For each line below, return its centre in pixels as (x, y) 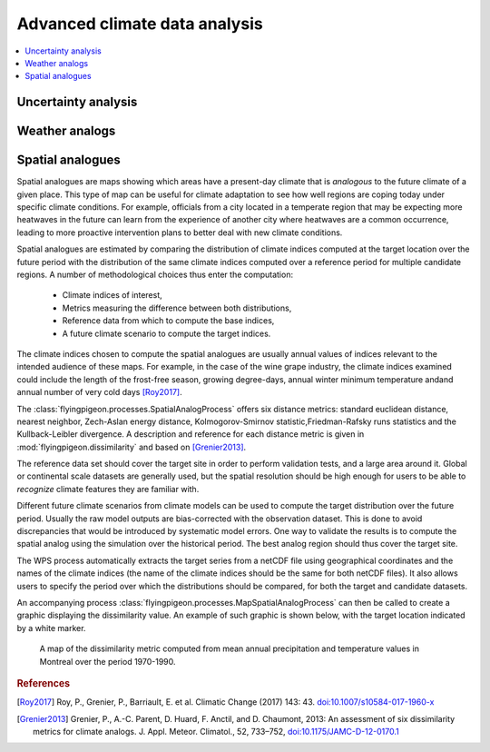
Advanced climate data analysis (140, 24)
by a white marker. (51, 628)
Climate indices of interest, (112, 295)
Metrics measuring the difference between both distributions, (177, 308)
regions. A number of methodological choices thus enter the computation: (155, 274)
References (44, 683)
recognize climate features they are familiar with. (108, 489)
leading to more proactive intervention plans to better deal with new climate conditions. (180, 233)
